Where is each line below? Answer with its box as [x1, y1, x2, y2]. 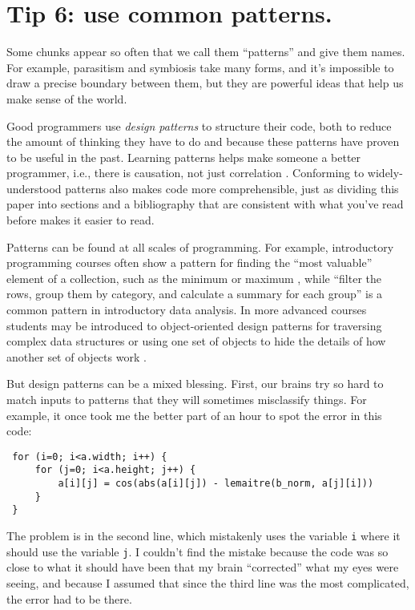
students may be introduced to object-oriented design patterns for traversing [6, 317, 382, 333]
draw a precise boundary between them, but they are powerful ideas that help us [6, 75, 404, 91]
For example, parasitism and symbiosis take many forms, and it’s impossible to [6, 59, 394, 75]
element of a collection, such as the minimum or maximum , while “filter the [6, 269, 382, 286]
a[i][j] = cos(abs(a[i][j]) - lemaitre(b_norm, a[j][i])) [58, 478, 374, 490]
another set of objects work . [6, 348, 147, 365]
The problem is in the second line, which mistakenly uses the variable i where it [6, 527, 401, 544]
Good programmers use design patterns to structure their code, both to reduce [6, 117, 392, 134]
